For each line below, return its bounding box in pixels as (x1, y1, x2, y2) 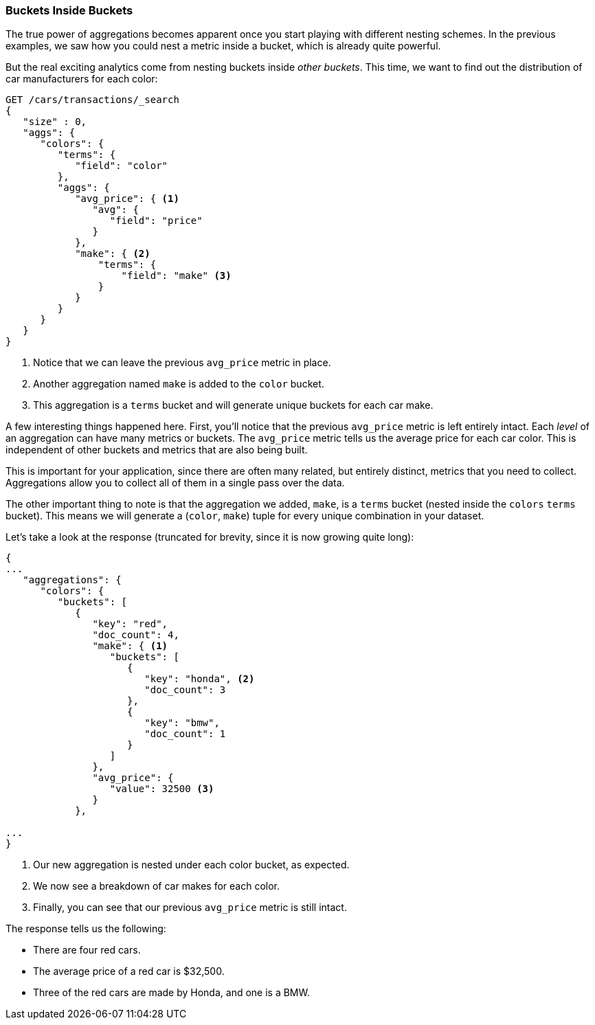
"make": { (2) (75, 248, 150, 260)
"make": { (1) (92, 640, 168, 652)
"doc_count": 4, (92, 629, 179, 641)
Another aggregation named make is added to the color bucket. (33, 378, 324, 390)
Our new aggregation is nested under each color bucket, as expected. (33, 859, 350, 871)
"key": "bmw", (144, 717, 220, 729)
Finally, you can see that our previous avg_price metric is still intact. (33, 901, 347, 914)
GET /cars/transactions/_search (5, 94, 179, 106)
